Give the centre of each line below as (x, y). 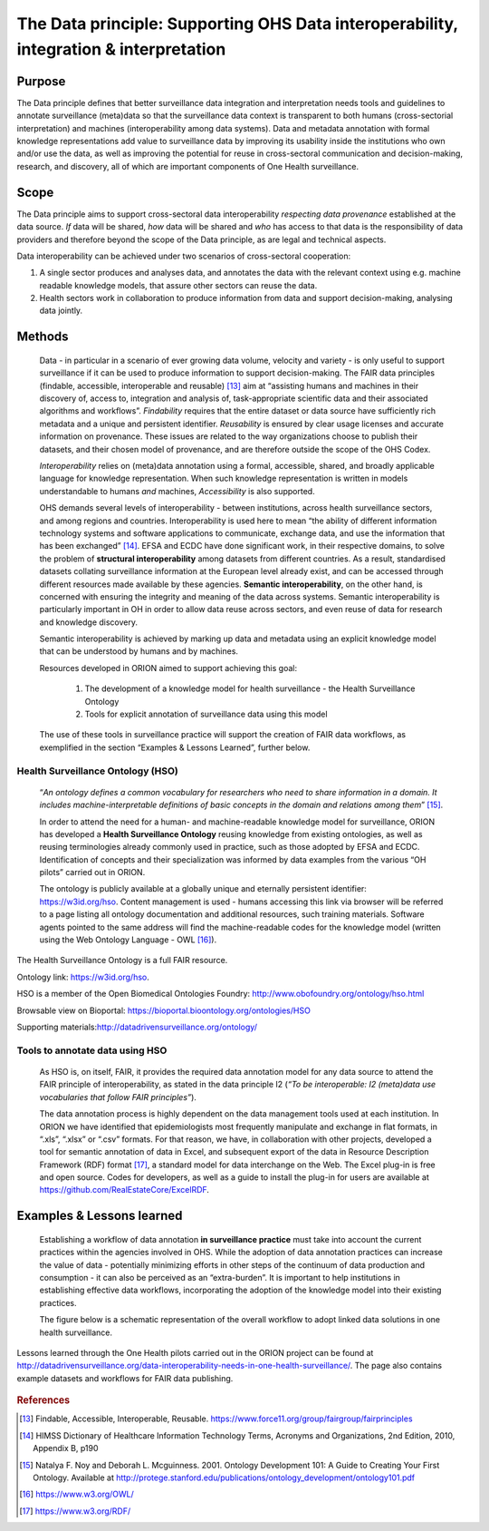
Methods (43, 337)
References (43, 1400)
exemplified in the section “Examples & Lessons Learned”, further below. (175, 747)
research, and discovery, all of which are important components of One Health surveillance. (188, 166)
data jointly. (61, 311)
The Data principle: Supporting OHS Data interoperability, (238, 24)
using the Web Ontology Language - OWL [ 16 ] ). (128, 940)
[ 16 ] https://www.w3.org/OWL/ (77, 1494)
